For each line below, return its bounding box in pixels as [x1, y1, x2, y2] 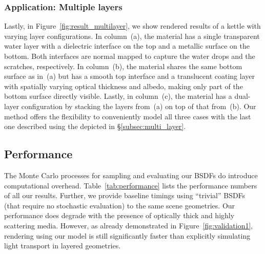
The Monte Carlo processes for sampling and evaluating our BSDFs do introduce [4, 170, 258, 180]
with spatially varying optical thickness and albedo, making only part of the [4, 80, 243, 91]
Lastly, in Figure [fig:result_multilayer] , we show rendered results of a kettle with [4, 20, 261, 31]
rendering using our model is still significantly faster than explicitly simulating [4, 230, 251, 241]
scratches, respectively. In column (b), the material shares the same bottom [4, 60, 242, 71]
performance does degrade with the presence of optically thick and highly [4, 210, 235, 221]
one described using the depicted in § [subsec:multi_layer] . [4, 121, 186, 132]
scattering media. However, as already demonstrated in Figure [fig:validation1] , [4, 220, 253, 230]
